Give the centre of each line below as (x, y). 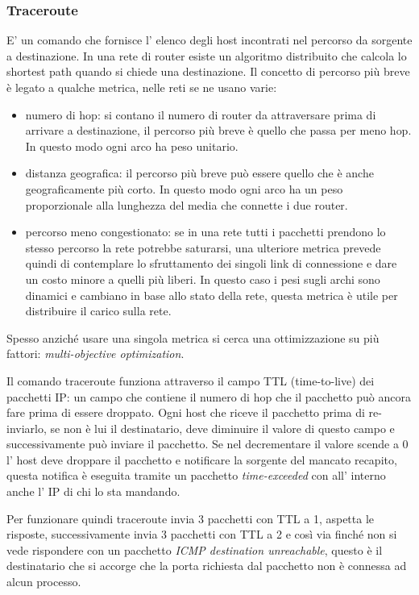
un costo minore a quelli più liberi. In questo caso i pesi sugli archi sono (203, 279)
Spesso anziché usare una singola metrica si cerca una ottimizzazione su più (193, 337)
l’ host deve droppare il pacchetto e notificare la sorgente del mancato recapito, (202, 459)
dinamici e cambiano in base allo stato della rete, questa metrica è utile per (212, 295)
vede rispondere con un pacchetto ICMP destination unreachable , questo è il (195, 549)
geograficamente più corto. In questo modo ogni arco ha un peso (184, 188)
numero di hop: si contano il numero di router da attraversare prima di (201, 114)
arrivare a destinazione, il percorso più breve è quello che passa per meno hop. (218, 130)
